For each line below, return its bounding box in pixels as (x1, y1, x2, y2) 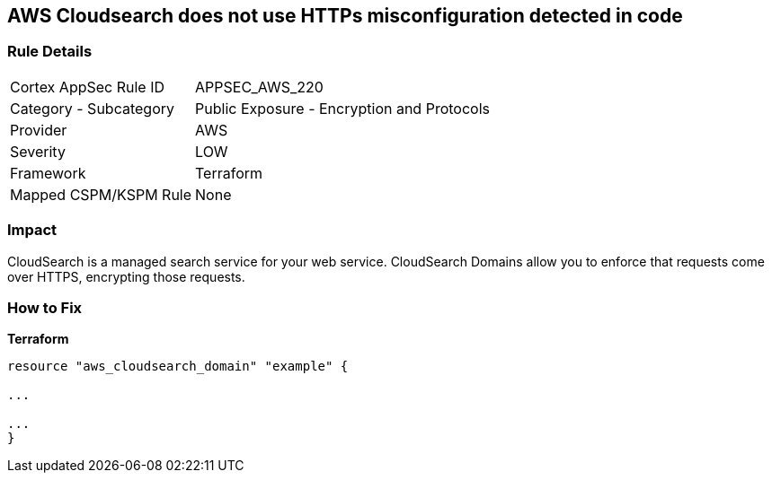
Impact (7, 221, 58, 240)
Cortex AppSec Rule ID (10, 77, 165, 96)
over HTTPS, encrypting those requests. (7, 268, 245, 284)
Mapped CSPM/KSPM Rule (10, 185, 192, 204)
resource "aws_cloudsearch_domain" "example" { (7, 359, 349, 374)
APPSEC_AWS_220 (195, 77, 324, 96)
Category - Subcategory (10, 99, 174, 118)
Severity (10, 142, 66, 161)
